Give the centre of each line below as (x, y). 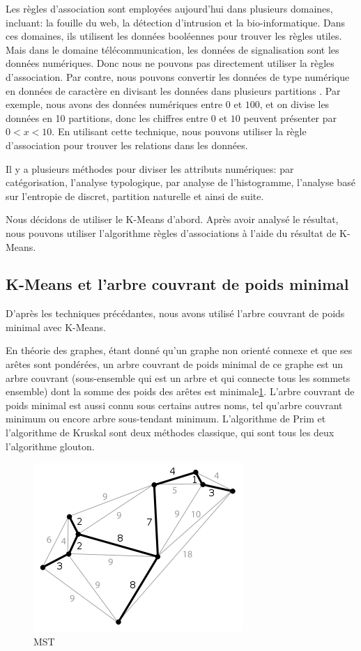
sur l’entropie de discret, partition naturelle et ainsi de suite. (135, 196)
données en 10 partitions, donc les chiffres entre (107, 117)
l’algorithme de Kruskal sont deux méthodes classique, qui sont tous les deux (170, 432)
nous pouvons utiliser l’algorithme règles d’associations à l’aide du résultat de (171, 232)
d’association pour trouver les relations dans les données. (127, 145)
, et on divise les (294, 104)
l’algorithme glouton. (50, 446)
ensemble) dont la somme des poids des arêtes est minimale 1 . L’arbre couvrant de (180, 391)
